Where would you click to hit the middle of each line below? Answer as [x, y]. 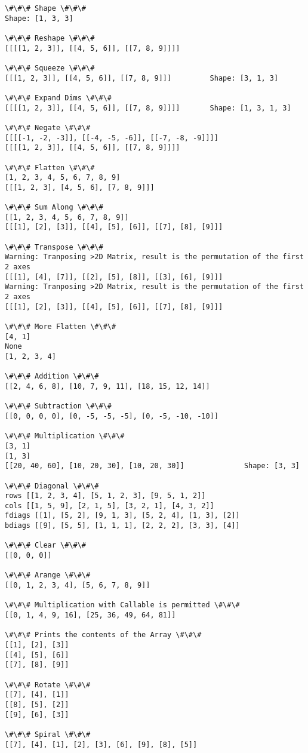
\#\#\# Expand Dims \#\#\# [58, 98]
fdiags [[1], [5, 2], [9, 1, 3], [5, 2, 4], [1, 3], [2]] [122, 516]
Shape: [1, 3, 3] [39, 18]
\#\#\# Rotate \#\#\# [48, 685]
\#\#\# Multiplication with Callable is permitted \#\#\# [122, 605]
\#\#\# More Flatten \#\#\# [61, 327]
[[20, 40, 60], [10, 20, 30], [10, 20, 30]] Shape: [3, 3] [152, 466]
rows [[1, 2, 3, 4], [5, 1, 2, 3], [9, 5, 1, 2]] [105, 496]
